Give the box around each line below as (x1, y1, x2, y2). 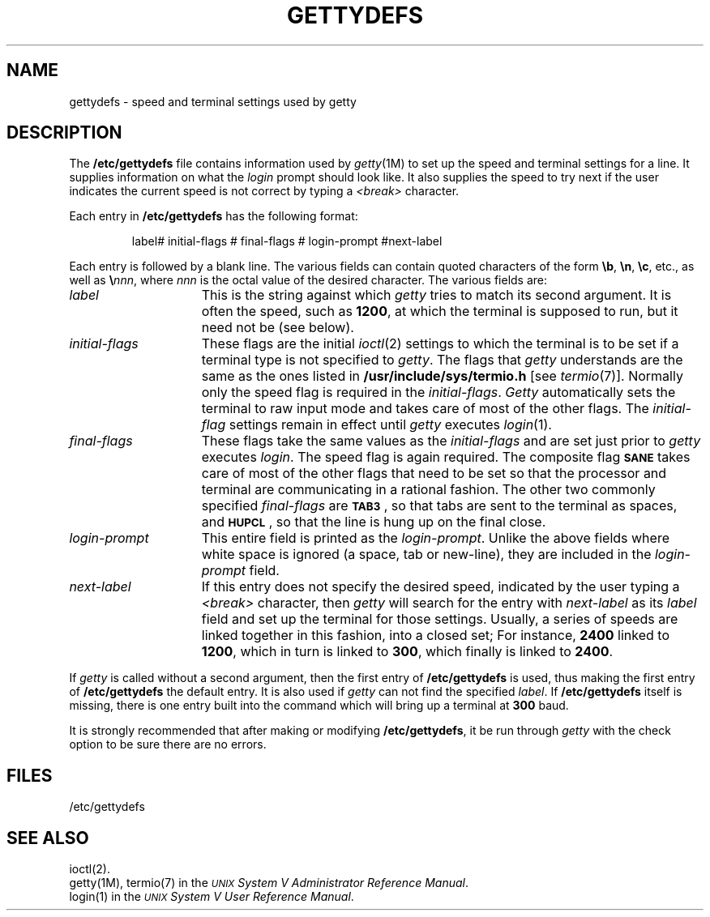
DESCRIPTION (6, 122, 122, 143)
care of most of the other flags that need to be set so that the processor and (201, 465, 667, 482)
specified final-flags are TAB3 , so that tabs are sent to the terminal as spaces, (201, 497, 678, 514)
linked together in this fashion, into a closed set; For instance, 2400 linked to (201, 627, 669, 644)
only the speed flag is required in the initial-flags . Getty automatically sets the (201, 384, 676, 401)
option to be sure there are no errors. (69, 737, 267, 752)
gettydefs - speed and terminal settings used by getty (69, 94, 357, 109)
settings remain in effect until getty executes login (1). (229, 416, 552, 433)
